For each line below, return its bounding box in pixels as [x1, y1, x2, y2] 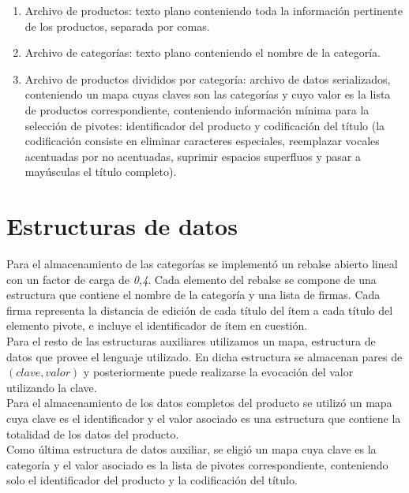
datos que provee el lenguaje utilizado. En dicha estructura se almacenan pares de [6, 348, 403, 364]
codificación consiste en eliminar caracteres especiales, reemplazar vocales [24, 133, 380, 149]
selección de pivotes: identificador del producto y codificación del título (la [24, 117, 385, 133]
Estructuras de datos [6, 210, 238, 242]
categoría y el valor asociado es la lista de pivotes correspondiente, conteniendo [6, 456, 388, 472]
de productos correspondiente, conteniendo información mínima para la [24, 101, 370, 118]
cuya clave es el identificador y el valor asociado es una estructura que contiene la [6, 410, 401, 426]
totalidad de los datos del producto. [6, 425, 179, 442]
